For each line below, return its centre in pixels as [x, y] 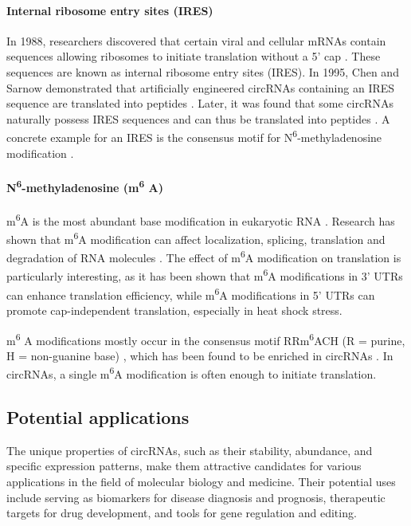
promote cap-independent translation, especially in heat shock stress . [174, 310]
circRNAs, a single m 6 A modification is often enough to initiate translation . [192, 373]
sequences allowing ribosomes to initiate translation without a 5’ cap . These [194, 56]
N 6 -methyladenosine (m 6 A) [85, 186]
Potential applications [98, 416]
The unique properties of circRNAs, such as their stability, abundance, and [190, 450]
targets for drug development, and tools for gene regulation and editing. [182, 513]
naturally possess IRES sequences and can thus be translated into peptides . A [198, 118]
